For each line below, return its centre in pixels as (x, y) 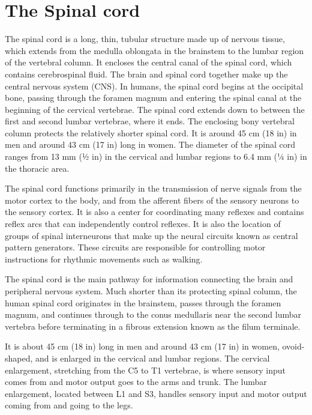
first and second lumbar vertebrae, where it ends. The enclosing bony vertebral (150, 121)
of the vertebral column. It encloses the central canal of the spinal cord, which (148, 62)
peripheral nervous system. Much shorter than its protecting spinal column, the (151, 291)
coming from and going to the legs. (69, 405)
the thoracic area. (37, 168)
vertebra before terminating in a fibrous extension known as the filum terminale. (153, 326)
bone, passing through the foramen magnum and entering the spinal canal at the (153, 98)
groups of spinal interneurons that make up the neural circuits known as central (151, 235)
